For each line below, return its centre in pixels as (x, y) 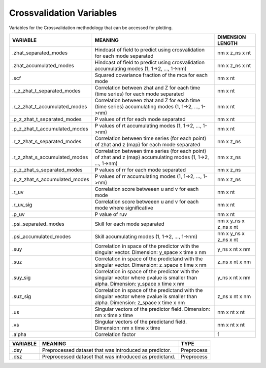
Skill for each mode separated (129, 224)
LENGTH (228, 43)
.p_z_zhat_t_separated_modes (47, 119)
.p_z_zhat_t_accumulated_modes (50, 128)
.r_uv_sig (22, 204)
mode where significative (124, 207)
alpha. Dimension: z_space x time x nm (140, 302)
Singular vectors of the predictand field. (141, 322)
